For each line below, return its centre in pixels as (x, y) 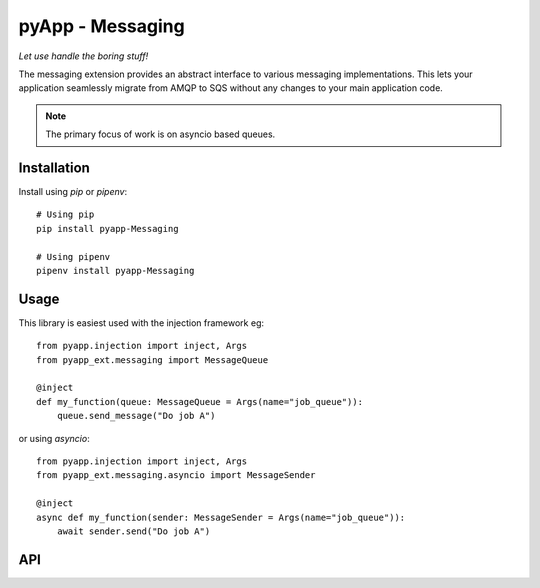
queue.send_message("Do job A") (136, 416)
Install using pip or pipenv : (73, 192)
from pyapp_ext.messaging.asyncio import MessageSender (176, 475)
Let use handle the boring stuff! (83, 56)
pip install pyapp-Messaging (107, 228)
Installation (54, 167)
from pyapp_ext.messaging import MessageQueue (152, 359)
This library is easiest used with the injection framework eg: (141, 322)
